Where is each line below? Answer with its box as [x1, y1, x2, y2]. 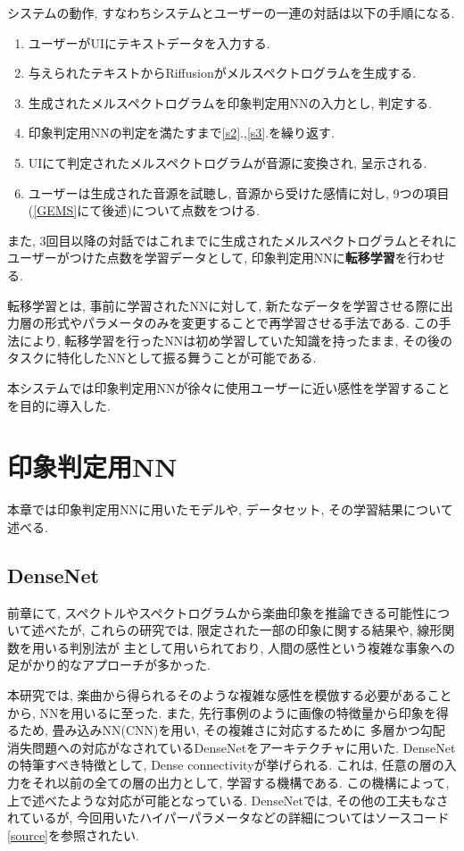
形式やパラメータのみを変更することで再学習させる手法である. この [44, 313, 439, 332]
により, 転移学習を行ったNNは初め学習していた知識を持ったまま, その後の [19, 330, 452, 349]
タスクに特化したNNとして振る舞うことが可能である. [7, 348, 317, 367]
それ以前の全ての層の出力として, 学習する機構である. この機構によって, [31, 772, 450, 791]
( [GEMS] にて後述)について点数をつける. [28, 201, 261, 220]
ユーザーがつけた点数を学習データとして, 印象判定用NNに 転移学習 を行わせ [7, 248, 445, 267]
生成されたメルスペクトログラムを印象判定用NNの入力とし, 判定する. [28, 93, 432, 112]
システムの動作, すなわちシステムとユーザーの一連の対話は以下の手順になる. [7, 4, 455, 21]
